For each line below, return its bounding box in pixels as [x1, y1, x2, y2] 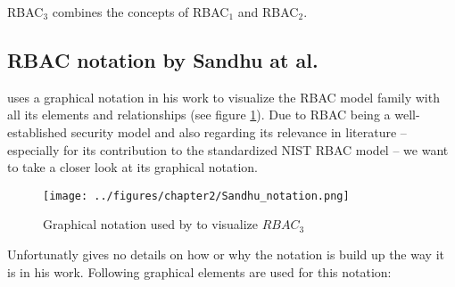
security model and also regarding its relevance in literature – [70, 122, 407, 141]
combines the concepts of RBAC [52, 3, 229, 20]
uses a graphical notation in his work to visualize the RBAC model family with [7, 87, 440, 106]
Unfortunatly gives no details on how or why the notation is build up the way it [7, 245, 444, 264]
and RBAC [237, 3, 299, 20]
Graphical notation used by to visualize [43, 215, 259, 234]
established [7, 122, 68, 141]
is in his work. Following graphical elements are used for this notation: [7, 262, 392, 281]
